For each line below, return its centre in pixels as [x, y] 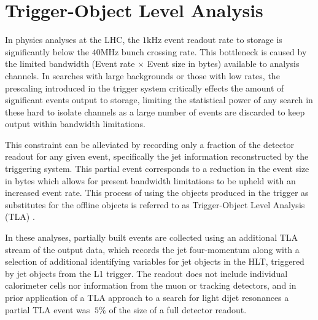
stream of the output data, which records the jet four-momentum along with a [152, 249]
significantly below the [47, 51]
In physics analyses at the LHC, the [72, 40]
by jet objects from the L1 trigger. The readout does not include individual [146, 273]
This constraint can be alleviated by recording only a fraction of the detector [149, 144]
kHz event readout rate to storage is [215, 40]
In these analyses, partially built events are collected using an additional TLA [152, 237]
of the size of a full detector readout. [178, 309]
